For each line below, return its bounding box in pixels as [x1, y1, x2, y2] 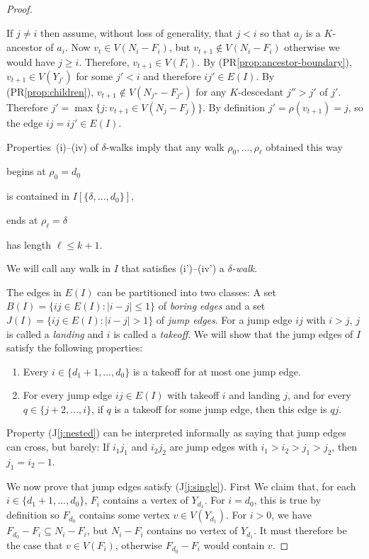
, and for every [288, 388, 351, 402]
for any [195, 84, 227, 98]
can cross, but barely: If [6, 439, 110, 454]
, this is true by [254, 492, 322, 507]
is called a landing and [6, 326, 104, 341]
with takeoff [167, 388, 220, 402]
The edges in [6, 284, 62, 299]
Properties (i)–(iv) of [6, 139, 98, 154]
